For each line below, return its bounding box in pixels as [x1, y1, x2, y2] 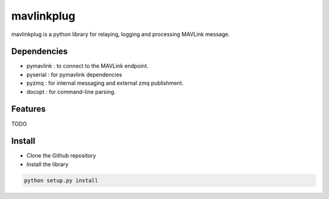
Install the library [26, 161, 69, 168]
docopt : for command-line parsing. [26, 88, 116, 95]
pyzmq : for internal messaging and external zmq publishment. [26, 79, 184, 87]
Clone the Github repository [26, 152, 96, 159]
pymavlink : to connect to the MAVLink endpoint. [26, 62, 149, 70]
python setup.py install [24, 177, 99, 184]
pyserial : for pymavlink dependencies [26, 71, 122, 78]
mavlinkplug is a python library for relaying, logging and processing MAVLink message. [11, 31, 230, 38]
